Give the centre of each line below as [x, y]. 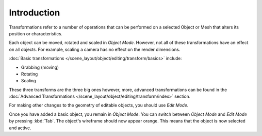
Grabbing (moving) [40, 67]
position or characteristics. [36, 33]
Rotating [30, 74]
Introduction [34, 13]
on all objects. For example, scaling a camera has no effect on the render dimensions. [95, 49]
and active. [20, 128]
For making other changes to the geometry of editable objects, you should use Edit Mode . [99, 105]
